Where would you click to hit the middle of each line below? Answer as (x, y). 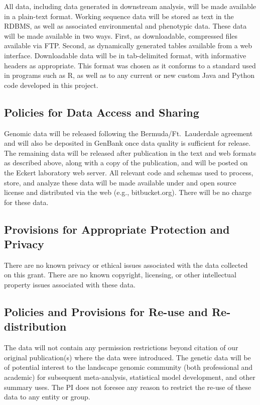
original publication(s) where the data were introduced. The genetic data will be (127, 357)
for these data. (26, 202)
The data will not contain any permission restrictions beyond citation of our (121, 347)
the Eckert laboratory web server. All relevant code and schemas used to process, (129, 172)
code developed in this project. (51, 85)
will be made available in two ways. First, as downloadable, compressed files (121, 35)
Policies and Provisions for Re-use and (106, 312)
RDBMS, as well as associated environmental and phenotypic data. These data (125, 26)
